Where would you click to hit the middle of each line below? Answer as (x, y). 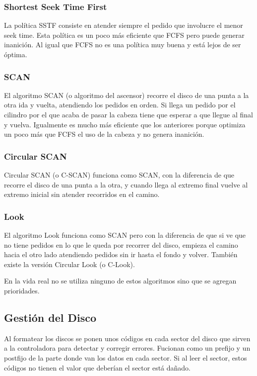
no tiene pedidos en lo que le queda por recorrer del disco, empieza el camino (121, 244)
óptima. (16, 54)
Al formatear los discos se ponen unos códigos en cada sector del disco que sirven (127, 338)
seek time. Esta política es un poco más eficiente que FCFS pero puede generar (124, 35)
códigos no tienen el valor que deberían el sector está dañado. (97, 367)
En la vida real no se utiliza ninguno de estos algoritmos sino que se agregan (120, 281)
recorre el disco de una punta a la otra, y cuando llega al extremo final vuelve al (126, 184)
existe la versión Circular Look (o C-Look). (69, 264)
